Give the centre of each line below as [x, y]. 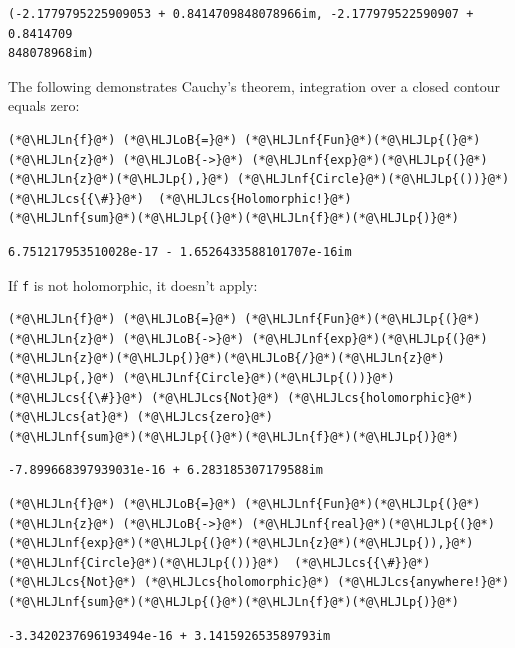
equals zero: [44, 105]
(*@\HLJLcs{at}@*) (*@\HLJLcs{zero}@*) [140, 417]
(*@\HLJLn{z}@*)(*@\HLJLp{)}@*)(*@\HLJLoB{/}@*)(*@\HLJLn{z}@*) [226, 358]
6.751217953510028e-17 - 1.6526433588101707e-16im [180, 251]
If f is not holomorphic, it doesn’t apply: [133, 284]
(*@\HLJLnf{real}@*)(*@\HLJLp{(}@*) [373, 523]
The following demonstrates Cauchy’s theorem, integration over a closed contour [254, 85]
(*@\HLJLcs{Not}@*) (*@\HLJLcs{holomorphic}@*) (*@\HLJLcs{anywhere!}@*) [259, 582]
